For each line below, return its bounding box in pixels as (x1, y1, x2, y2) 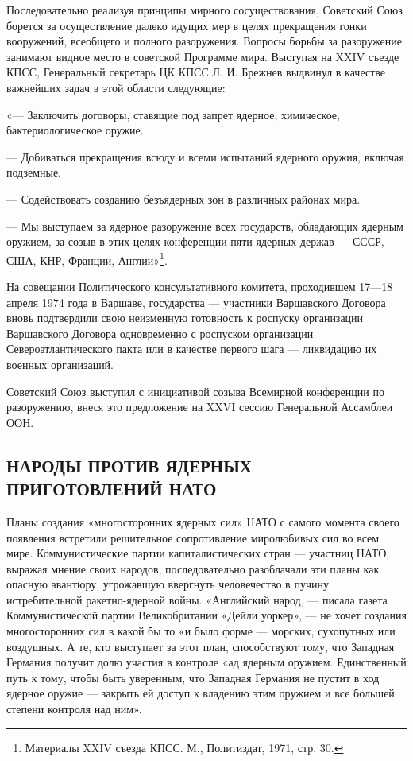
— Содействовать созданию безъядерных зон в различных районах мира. (6, 190, 361, 207)
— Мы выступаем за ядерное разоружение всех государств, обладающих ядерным (6, 217, 403, 234)
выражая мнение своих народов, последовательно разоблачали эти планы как (6, 560, 380, 577)
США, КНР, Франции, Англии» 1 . (6, 249, 168, 268)
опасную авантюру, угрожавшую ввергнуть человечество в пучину (6, 576, 329, 592)
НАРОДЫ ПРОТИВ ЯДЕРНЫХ (6, 452, 252, 477)
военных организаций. (6, 355, 114, 372)
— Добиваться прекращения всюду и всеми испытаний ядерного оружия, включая (6, 148, 404, 165)
